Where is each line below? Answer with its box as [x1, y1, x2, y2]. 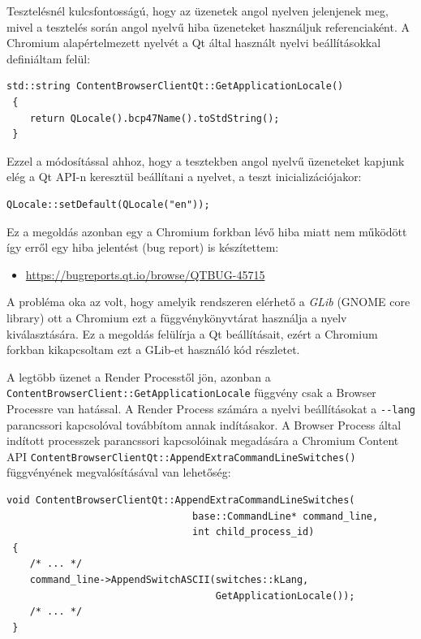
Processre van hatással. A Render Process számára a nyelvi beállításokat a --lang [6, 399, 415, 417]
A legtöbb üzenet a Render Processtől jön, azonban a [6, 368, 271, 385]
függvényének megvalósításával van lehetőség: [6, 464, 231, 481]
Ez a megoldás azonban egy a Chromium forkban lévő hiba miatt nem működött [6, 222, 407, 240]
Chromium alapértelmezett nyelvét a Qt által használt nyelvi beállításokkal [6, 34, 381, 51]
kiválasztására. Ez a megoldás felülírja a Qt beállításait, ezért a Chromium [6, 325, 378, 342]
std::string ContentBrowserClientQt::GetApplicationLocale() [6, 80, 344, 93]
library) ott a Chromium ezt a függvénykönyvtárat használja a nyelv [6, 309, 347, 326]
